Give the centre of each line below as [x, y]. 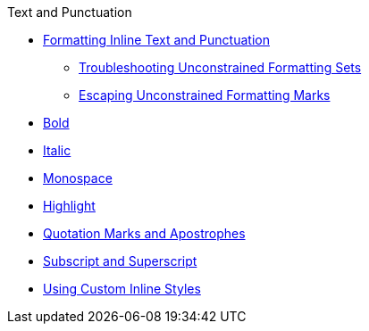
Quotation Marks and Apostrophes [144, 233]
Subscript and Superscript [120, 261]
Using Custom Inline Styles [122, 289]
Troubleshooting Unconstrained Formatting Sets [220, 67]
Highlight [69, 206]
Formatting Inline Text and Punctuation [156, 40]
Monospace [78, 178]
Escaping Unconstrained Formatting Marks [205, 95]
